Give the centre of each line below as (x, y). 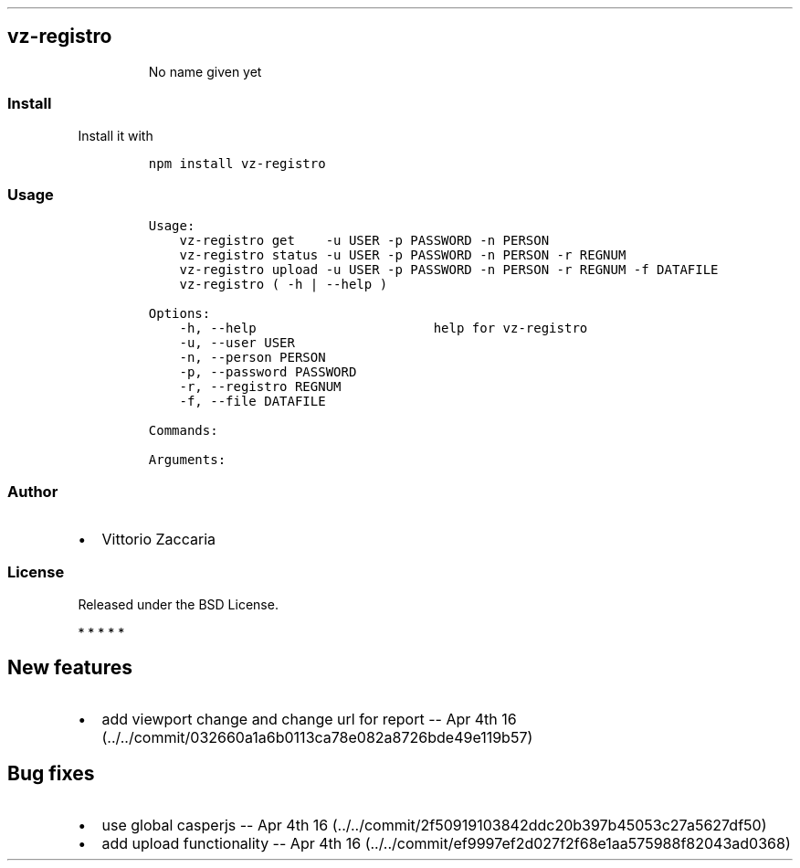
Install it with (116, 135)
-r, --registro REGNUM (260, 387)
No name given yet (205, 71)
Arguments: (187, 460)
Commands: (183, 431)
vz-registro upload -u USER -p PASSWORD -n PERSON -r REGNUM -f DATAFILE (449, 270)
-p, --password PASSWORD (268, 372)
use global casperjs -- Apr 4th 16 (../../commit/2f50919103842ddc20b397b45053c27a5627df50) (434, 825)
